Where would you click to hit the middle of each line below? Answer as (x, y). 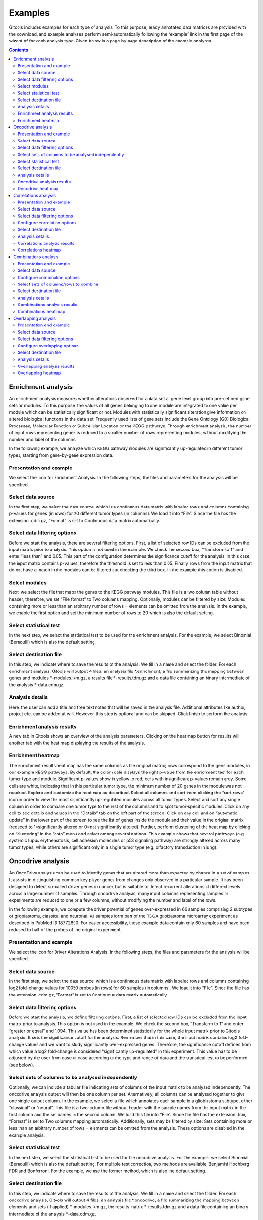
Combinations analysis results (48, 305)
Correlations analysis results (46, 243)
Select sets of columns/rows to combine (58, 284)
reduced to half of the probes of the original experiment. (66, 930)
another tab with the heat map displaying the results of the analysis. (77, 743)
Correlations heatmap (39, 250)
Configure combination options (49, 277)
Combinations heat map (42, 311)
